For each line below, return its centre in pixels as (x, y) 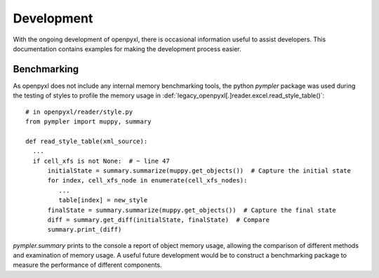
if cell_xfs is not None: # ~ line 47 (101, 161)
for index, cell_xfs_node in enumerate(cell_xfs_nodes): (147, 180)
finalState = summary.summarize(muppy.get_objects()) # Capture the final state (192, 210)
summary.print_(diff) (85, 230)
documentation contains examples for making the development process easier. (127, 48)
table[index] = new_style (103, 200)
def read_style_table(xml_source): (87, 141)
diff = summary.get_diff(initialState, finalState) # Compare (159, 220)
